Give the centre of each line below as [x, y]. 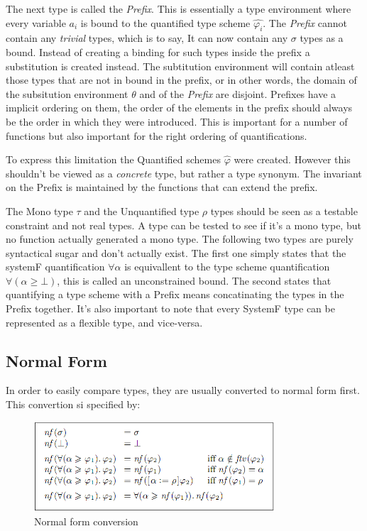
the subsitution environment [67, 93]
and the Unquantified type [142, 210]
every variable [36, 22]
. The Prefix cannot [305, 22]
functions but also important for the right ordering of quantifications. [157, 135]
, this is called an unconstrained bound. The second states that [194, 280]
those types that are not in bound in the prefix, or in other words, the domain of [181, 80]
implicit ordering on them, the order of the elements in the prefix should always [179, 108]
